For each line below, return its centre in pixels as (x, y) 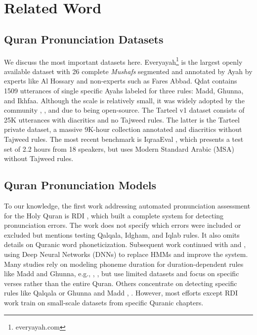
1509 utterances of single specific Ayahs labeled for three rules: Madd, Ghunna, (124, 91)
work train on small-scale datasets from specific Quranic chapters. (104, 302)
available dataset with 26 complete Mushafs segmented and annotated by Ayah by (128, 71)
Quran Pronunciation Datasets (84, 39)
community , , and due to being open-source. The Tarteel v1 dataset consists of (124, 110)
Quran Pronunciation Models (80, 185)
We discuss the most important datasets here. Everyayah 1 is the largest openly (123, 61)
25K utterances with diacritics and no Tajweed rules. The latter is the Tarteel (122, 119)
